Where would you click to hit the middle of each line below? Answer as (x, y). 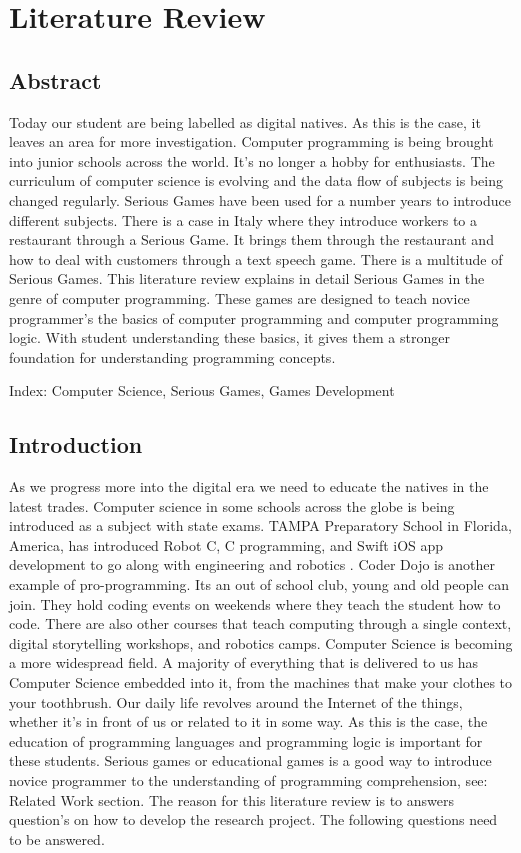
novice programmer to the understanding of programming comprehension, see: (248, 780)
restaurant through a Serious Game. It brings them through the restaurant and (251, 239)
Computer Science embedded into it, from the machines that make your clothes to (261, 682)
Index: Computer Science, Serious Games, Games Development (202, 390)
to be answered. (57, 838)
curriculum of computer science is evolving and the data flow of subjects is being (256, 180)
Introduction (76, 444)
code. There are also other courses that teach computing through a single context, (260, 623)
